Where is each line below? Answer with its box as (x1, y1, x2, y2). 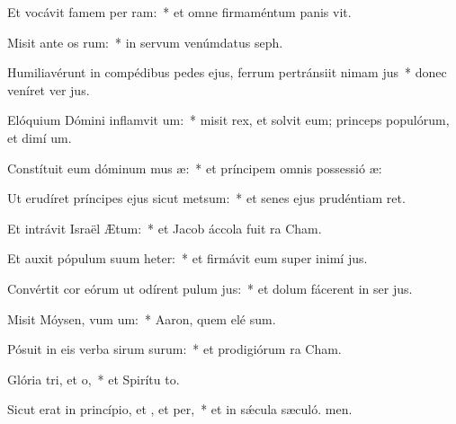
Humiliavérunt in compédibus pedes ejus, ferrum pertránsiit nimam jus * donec (7, 63, 447, 82)
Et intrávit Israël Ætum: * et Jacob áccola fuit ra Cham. (7, 218, 322, 237)
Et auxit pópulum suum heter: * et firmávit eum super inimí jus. (7, 249, 368, 268)
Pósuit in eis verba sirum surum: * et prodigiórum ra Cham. (7, 340, 342, 358)
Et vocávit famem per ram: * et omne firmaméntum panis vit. (7, 3, 352, 21)
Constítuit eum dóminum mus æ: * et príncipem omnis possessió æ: (7, 158, 382, 177)
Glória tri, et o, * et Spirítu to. (7, 369, 180, 388)
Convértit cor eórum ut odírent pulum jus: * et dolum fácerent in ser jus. (7, 278, 413, 297)
